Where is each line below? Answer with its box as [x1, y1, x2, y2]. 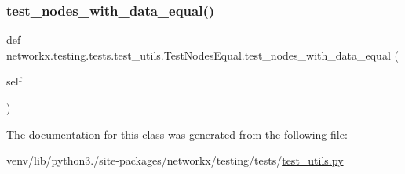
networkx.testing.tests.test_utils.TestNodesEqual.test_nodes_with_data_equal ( [6, 46, 399, 63]
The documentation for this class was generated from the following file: [6, 125, 348, 142]
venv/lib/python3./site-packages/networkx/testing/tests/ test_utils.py [6, 152, 344, 169]
